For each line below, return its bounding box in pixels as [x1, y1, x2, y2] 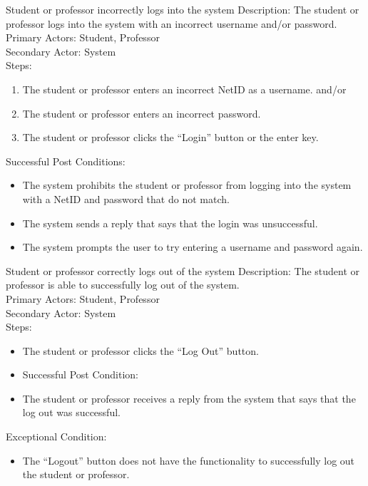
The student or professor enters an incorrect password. [22, 105, 261, 120]
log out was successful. [22, 405, 121, 420]
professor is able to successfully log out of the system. [6, 277, 240, 292]
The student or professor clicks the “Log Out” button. [22, 343, 259, 358]
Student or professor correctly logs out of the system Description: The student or [6, 263, 360, 278]
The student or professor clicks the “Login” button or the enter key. [22, 130, 319, 145]
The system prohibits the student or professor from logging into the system [22, 177, 352, 192]
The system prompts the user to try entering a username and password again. [22, 239, 363, 254]
